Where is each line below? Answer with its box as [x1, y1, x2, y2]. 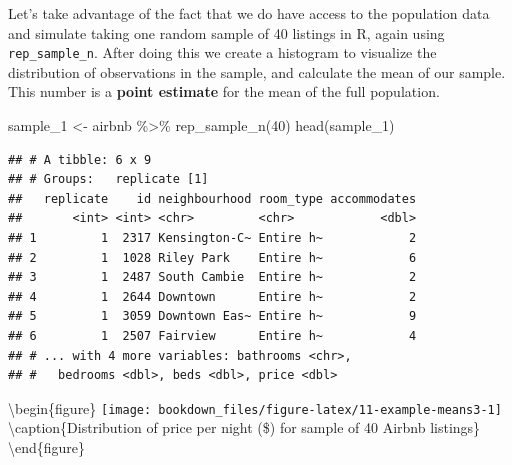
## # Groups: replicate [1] [8, 172, 209, 187]
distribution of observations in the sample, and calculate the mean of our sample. [8, 61, 506, 82]
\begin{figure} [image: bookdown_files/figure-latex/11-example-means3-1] [8, 397, 502, 418]
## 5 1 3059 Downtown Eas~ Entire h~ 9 [8, 309, 417, 324]
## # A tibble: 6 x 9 [8, 152, 152, 167]
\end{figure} [8, 437, 86, 457]
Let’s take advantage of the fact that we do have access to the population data [8, 3, 490, 23]
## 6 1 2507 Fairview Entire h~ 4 [8, 328, 417, 343]
